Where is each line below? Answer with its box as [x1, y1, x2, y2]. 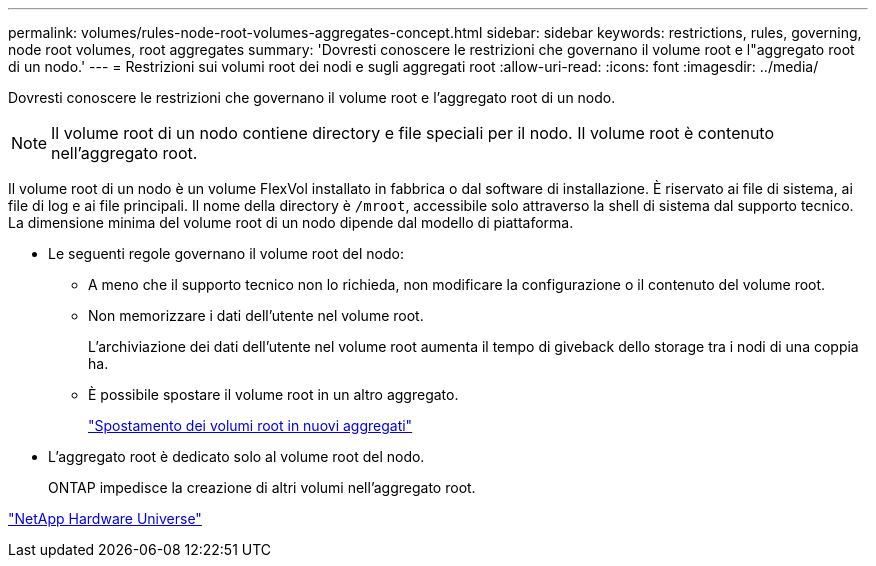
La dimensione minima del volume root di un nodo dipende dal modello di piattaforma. [8, 214, 574, 231]
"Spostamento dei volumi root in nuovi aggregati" [88, 417, 413, 434]
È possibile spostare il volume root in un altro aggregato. [88, 386, 459, 403]
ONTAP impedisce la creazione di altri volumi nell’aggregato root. [48, 479, 476, 496]
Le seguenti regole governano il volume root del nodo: [48, 245, 404, 262]
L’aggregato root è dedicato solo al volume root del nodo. [48, 448, 425, 465]
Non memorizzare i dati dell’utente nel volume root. [88, 307, 424, 324]
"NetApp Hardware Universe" [8, 510, 202, 527]
